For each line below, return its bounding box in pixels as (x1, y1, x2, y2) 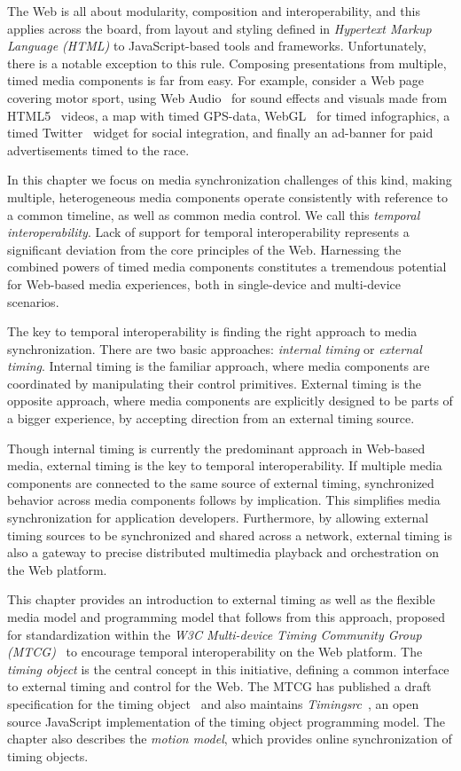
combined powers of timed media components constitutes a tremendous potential (7, 257, 447, 276)
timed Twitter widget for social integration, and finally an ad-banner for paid (7, 123, 434, 142)
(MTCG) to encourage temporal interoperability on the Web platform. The (7, 642, 423, 661)
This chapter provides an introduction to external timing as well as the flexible (7, 590, 435, 609)
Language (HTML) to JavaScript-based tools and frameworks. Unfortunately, (7, 36, 426, 55)
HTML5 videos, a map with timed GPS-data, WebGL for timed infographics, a (7, 106, 450, 124)
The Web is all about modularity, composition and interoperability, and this (7, 2, 420, 20)
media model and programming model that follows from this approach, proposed (7, 608, 445, 625)
